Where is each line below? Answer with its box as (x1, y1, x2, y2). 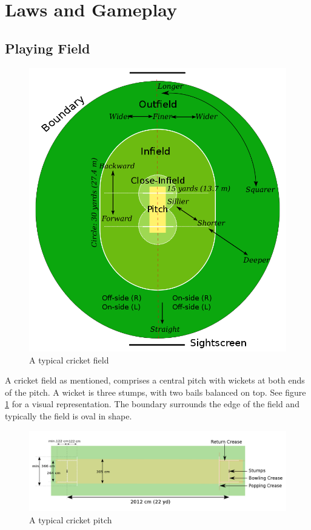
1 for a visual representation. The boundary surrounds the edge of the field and (5, 397, 299, 410)
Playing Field (5, 38, 90, 57)
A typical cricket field (29, 353, 109, 366)
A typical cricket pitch (29, 513, 112, 526)
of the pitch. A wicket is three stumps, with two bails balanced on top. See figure (5, 385, 306, 398)
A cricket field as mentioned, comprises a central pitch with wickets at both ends (5, 374, 305, 387)
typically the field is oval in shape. (5, 409, 132, 422)
